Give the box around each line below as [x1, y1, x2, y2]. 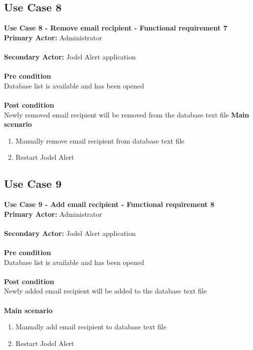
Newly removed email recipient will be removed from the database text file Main [4, 109, 249, 119]
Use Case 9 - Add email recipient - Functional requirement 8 [4, 199, 215, 209]
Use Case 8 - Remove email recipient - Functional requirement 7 [4, 23, 227, 33]
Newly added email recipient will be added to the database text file [4, 286, 207, 296]
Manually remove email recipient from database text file [15, 135, 185, 146]
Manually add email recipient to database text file [15, 321, 166, 332]
